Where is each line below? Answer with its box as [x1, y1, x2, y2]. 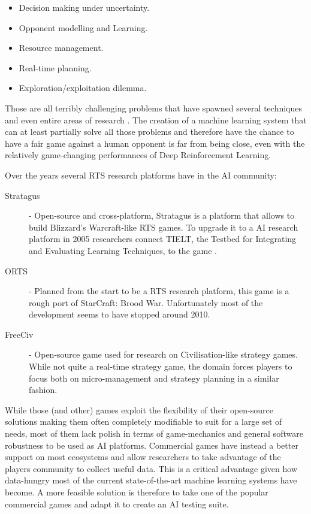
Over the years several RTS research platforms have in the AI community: [5, 168, 277, 181]
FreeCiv [5, 328, 34, 340]
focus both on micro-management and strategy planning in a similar [29, 371, 279, 384]
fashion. [29, 383, 58, 396]
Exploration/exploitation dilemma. [19, 81, 147, 94]
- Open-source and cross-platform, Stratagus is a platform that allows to [29, 209, 295, 222]
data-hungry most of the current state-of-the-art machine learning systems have [5, 474, 297, 486]
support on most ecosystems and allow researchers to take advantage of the [5, 450, 281, 463]
